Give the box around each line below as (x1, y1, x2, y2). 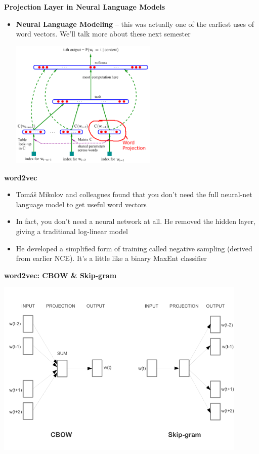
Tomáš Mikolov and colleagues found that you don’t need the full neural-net (16, 189, 252, 200)
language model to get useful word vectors (16, 199, 147, 209)
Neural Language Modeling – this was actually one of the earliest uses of (16, 18, 254, 29)
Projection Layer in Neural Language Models (4, 2, 165, 12)
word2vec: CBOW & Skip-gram (4, 270, 117, 280)
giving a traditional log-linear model (16, 225, 128, 236)
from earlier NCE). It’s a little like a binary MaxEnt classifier (16, 253, 207, 263)
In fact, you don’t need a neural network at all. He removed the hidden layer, (16, 216, 255, 226)
